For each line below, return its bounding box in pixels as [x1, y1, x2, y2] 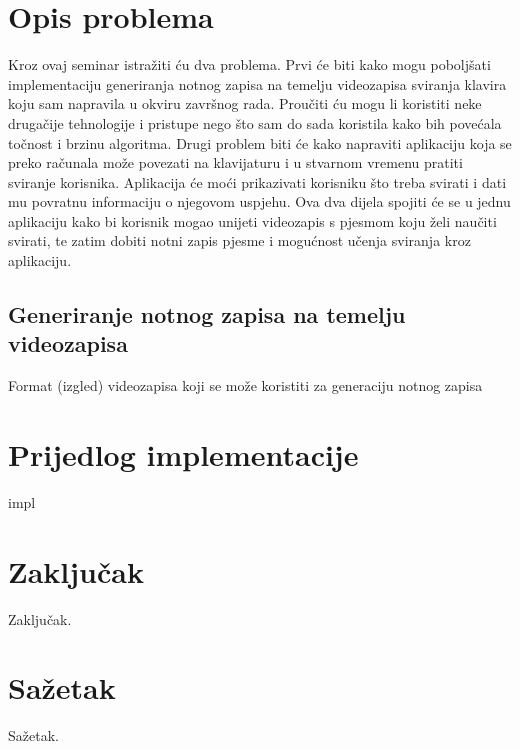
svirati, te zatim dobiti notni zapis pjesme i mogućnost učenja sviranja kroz [8, 230, 471, 251]
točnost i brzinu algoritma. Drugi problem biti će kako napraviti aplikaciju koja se [8, 132, 512, 153]
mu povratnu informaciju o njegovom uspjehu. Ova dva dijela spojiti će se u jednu [8, 191, 511, 212]
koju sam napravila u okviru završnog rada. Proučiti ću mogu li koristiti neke [8, 93, 482, 114]
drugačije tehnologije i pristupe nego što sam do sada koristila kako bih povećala [8, 112, 502, 133]
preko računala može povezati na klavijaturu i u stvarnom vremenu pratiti [8, 152, 463, 173]
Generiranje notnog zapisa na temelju [8, 299, 406, 330]
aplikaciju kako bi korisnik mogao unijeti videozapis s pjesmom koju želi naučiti [8, 210, 497, 231]
